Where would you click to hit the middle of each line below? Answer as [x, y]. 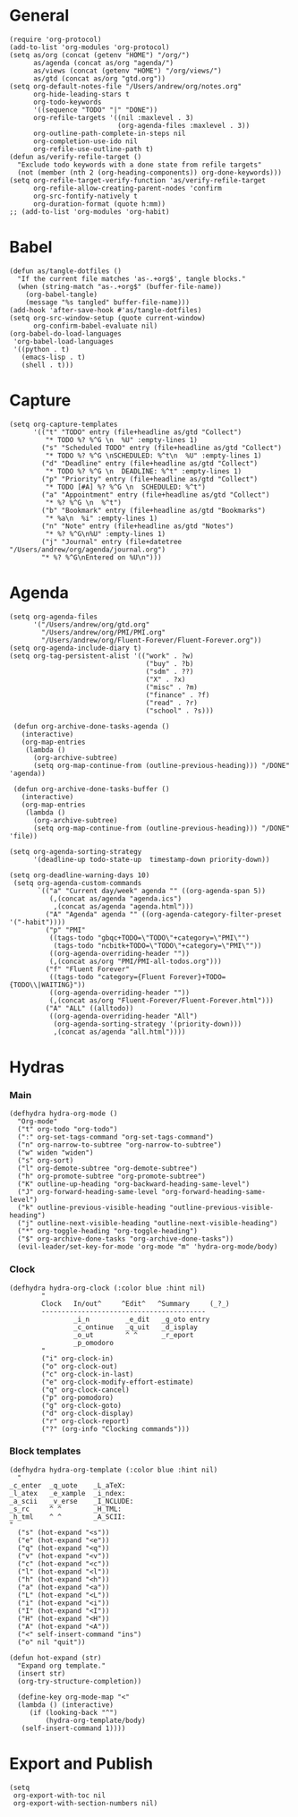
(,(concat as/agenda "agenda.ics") [115, 899]
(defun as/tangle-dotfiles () [66, 271]
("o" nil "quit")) [52, 1642]
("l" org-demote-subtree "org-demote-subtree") [108, 1169]
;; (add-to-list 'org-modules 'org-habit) [89, 211]
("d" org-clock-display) [88, 1413]
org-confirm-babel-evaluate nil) [95, 326]
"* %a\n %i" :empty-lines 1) [102, 518]
